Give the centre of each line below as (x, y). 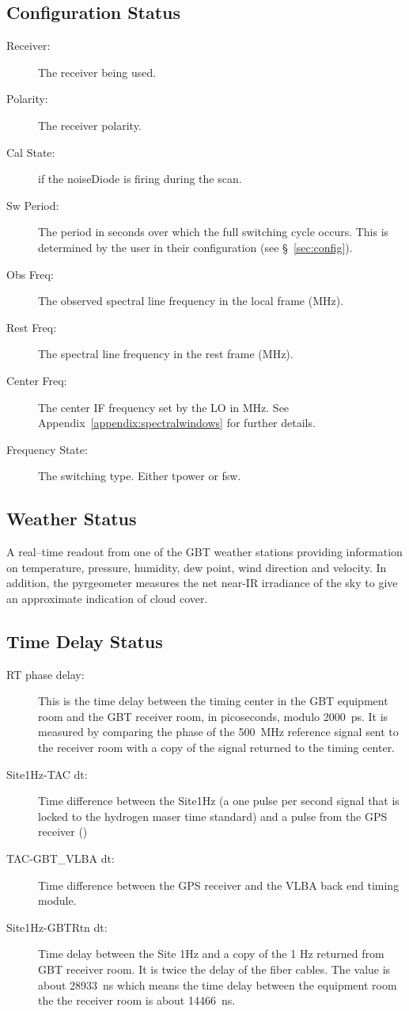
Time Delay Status (85, 641)
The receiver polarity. (90, 125)
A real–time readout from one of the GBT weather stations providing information (204, 552)
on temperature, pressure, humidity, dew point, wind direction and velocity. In (197, 567)
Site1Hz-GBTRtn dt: (57, 927)
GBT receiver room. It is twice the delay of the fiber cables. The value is (214, 969)
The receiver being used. (97, 72)
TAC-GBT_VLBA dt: (61, 858)
